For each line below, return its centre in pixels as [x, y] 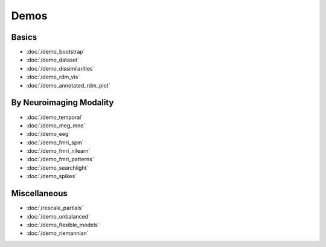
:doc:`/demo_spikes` [52, 176]
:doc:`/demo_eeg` [48, 134]
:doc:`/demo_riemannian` [57, 233]
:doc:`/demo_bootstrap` [56, 52]
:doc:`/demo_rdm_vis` [53, 77]
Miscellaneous [39, 194]
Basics [24, 37]
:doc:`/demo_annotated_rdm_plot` [68, 85]
